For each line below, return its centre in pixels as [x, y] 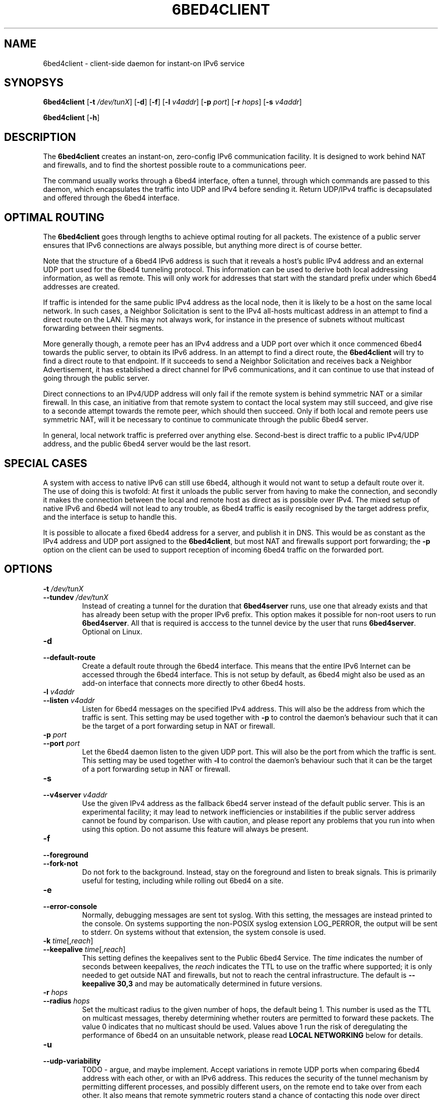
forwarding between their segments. [103, 328]
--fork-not [61, 863]
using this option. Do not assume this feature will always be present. [195, 829]
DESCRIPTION [40, 137]
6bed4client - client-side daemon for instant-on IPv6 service [144, 63]
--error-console [70, 906]
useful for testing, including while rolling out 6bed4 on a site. [183, 880]
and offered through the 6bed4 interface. [111, 198]
